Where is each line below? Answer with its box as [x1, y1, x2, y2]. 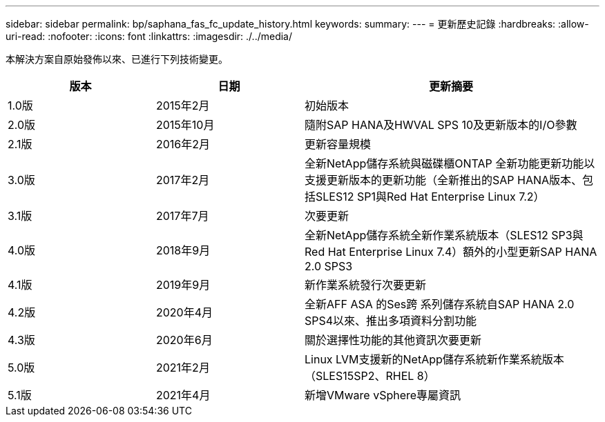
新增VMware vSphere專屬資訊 [305, 388, 461, 402]
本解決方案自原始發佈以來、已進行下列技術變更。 [6, 53, 228, 65]
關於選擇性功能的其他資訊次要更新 [305, 333, 482, 347]
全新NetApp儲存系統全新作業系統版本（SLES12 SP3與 [305, 228, 584, 242]
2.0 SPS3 [305, 259, 353, 273]
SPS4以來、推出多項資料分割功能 [305, 314, 477, 328]
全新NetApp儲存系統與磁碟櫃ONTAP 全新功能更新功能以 [305, 157, 595, 170]
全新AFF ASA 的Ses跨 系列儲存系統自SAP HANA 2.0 [305, 297, 575, 311]
